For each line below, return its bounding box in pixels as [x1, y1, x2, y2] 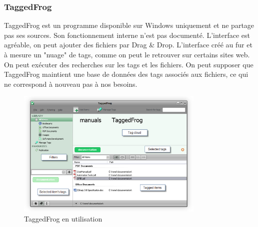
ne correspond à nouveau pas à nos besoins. [4, 78, 137, 89]
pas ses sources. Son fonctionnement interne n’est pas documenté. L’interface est [4, 29, 250, 40]
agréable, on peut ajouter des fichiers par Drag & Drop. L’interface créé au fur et [4, 39, 252, 50]
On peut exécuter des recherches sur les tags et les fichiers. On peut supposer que [4, 59, 253, 69]
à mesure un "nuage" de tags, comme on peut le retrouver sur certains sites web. [4, 49, 250, 59]
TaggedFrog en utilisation [24, 213, 102, 224]
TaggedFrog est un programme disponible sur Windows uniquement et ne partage [4, 20, 254, 30]
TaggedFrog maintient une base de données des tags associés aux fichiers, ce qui [4, 69, 248, 79]
